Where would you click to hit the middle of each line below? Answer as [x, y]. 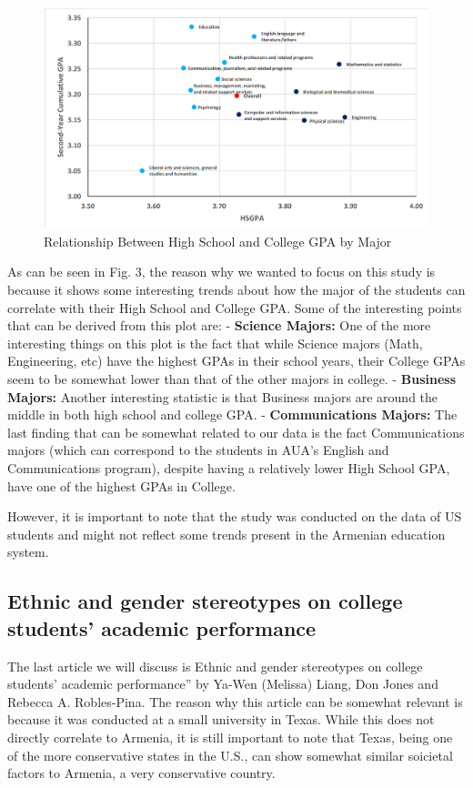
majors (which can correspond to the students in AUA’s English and [198, 450]
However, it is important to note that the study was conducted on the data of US [235, 516]
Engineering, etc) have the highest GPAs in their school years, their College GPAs [236, 361]
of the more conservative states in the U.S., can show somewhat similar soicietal [230, 755]
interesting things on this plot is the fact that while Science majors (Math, [215, 343]
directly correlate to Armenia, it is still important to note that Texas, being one [230, 737]
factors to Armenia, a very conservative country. [141, 773]
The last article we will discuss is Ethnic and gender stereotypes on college [215, 666]
